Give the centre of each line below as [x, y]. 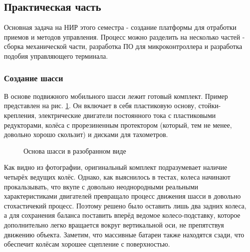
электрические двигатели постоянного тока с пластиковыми [127, 115]
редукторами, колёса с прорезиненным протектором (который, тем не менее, [118, 125]
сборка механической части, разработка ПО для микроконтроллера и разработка [123, 46]
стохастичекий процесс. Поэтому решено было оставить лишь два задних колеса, [125, 205]
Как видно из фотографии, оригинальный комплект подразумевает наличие [116, 167]
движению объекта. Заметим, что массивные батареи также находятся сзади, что [124, 234]
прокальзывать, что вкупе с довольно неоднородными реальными [101, 186]
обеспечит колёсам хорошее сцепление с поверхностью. [87, 244]
